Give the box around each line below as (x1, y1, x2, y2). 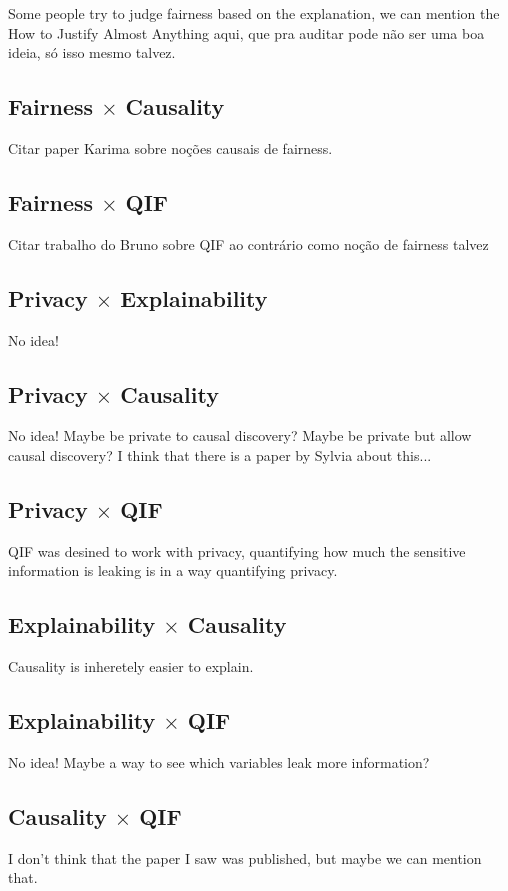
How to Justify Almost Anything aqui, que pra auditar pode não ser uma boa (8, 22, 485, 43)
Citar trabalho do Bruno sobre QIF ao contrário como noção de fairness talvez (8, 233, 489, 254)
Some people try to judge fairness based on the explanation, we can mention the (8, 3, 500, 23)
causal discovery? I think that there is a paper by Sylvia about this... (8, 444, 432, 465)
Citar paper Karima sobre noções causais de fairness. (8, 137, 333, 158)
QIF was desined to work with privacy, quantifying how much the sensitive (8, 540, 466, 561)
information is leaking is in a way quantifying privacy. (8, 560, 338, 581)
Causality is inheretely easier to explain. (8, 656, 254, 677)
